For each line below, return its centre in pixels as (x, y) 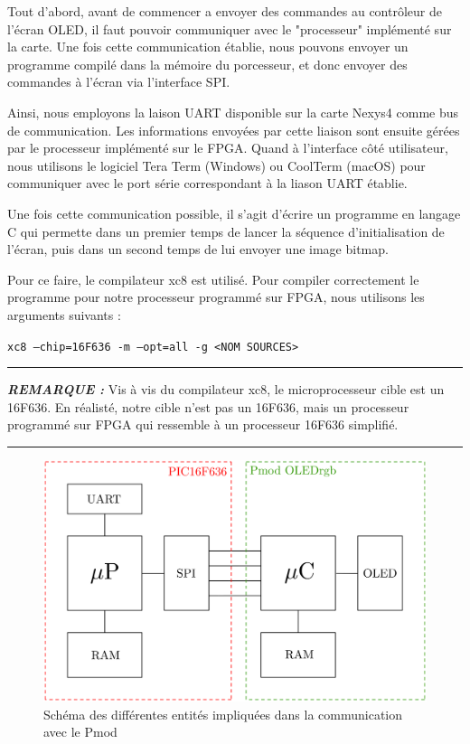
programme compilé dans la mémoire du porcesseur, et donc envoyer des (207, 64)
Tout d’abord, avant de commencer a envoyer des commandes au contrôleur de (225, 11)
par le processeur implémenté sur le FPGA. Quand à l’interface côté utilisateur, (228, 148)
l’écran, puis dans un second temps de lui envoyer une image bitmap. (198, 249)
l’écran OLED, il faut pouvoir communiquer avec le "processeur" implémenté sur (230, 28)
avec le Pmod (80, 732)
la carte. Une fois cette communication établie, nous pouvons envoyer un (208, 47)
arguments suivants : (64, 314)
